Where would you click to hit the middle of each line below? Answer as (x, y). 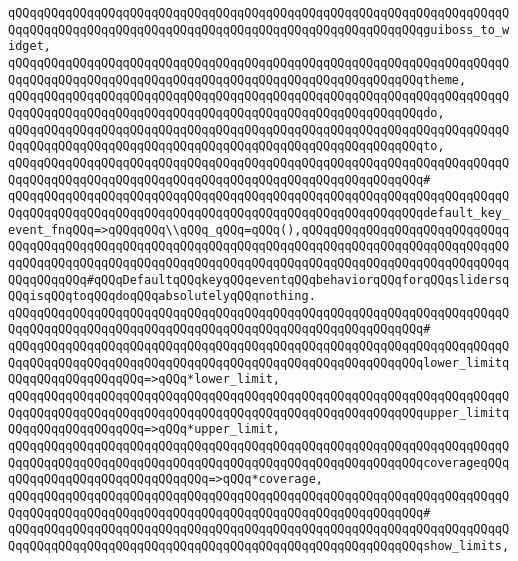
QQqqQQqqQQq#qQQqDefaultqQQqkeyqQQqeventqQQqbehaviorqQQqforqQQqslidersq (259, 279)
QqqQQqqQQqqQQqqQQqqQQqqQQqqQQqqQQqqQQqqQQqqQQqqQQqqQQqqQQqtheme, (237, 79)
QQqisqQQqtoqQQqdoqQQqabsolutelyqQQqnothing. (162, 296)
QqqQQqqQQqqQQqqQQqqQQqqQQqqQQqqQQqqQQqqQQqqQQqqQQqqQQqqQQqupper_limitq (259, 412)
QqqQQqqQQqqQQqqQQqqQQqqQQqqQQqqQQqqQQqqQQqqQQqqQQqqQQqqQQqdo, (226, 112)
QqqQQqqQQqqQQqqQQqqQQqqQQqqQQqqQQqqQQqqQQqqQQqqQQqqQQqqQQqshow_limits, (259, 546)
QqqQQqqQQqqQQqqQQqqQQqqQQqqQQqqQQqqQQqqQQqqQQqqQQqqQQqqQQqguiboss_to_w (259, 29)
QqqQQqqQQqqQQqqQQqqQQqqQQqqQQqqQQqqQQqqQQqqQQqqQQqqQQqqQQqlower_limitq (259, 362)
